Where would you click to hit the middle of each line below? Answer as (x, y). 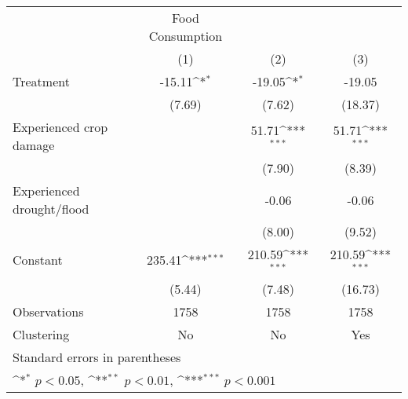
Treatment (41, 81)
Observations (48, 311)
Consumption (186, 36)
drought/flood (51, 209)
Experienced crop (60, 127)
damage (34, 145)
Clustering (41, 334)
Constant (38, 260)
